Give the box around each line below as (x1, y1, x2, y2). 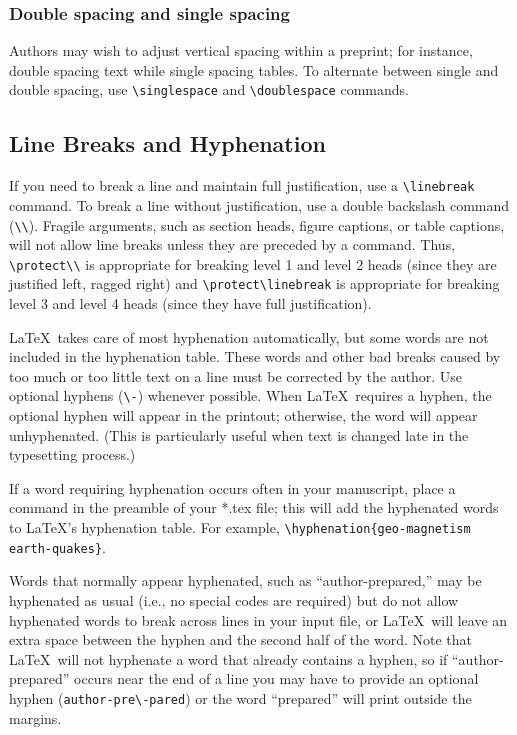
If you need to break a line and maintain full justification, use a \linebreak (9, 175, 475, 196)
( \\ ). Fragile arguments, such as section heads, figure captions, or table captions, (9, 214, 505, 235)
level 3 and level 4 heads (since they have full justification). (9, 293, 372, 314)
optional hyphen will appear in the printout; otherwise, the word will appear (9, 405, 478, 426)
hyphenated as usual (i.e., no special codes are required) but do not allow (9, 589, 459, 610)
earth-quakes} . (9, 536, 106, 557)
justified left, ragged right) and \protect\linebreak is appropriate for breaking (9, 273, 500, 294)
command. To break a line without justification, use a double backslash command (9, 194, 510, 215)
